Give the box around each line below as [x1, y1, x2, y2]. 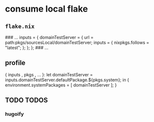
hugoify [5, 111, 24, 118]
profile [5, 59, 26, 67]
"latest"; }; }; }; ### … [5, 45, 49, 51]
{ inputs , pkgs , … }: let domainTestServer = [5, 71, 93, 77]
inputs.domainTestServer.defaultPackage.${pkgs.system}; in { [5, 77, 130, 83]
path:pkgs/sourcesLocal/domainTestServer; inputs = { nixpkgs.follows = [5, 40, 150, 45]
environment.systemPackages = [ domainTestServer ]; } [5, 82, 117, 88]
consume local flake [5, 3, 88, 15]
